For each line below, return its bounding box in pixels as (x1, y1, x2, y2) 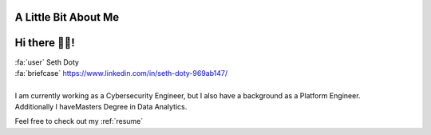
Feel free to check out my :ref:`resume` (14, 117, 144, 126)
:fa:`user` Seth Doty (14, 57, 80, 67)
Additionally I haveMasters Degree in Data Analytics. (14, 102, 188, 112)
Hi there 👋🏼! (14, 36, 75, 50)
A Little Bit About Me (14, 10, 120, 24)
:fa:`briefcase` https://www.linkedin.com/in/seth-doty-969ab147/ (14, 68, 228, 77)
